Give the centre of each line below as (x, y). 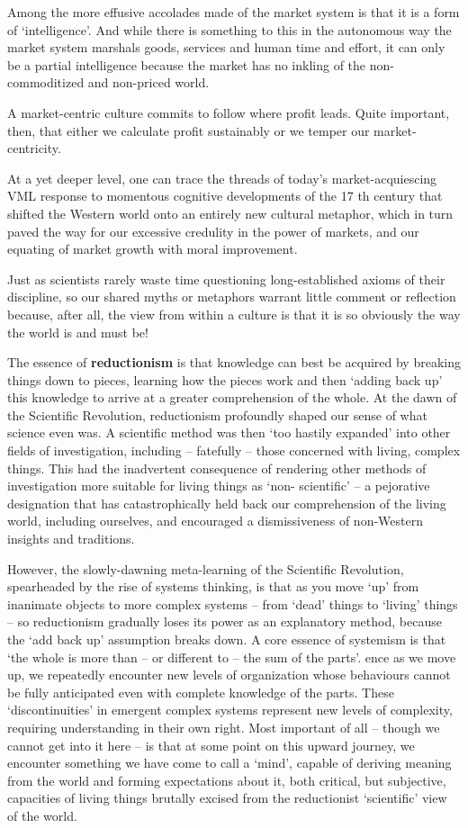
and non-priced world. (148, 82)
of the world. (42, 815)
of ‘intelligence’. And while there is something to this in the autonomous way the (229, 29)
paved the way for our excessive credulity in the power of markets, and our (213, 231)
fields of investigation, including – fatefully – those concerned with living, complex (234, 450)
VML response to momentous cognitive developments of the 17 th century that (225, 196)
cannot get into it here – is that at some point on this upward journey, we (211, 745)
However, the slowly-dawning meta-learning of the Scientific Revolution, (206, 568)
